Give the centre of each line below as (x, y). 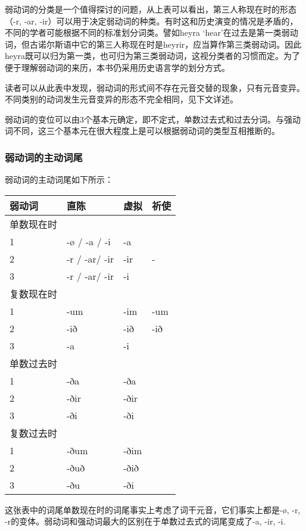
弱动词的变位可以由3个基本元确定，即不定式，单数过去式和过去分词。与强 (149, 119)
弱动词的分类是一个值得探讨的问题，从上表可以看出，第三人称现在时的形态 (151, 9)
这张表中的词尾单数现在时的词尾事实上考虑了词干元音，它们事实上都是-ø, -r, (153, 509)
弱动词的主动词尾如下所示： (59, 179)
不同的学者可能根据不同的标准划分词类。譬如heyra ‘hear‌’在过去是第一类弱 (147, 32)
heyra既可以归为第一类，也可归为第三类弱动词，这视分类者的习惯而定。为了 (152, 56)
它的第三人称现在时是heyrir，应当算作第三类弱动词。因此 (191, 44)
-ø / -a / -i (89, 241)
